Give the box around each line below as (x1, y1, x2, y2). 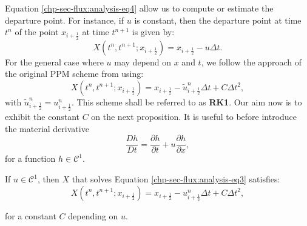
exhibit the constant (5, 110, 79, 123)
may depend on (114, 55, 172, 68)
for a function (5, 152, 56, 165)
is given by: (132, 25, 175, 38)
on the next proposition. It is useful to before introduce (91, 110, 297, 123)
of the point (15, 25, 59, 38)
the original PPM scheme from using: (5, 67, 144, 80)
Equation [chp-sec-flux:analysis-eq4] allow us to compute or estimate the (5, 2, 274, 14)
